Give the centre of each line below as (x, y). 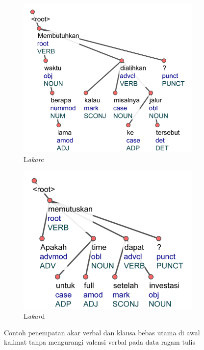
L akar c (34, 159)
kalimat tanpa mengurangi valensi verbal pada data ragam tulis (100, 342)
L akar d (34, 315)
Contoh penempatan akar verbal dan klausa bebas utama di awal (102, 332)
